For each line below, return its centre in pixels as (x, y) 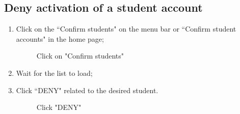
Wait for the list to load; (54, 73)
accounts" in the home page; (60, 38)
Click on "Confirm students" (80, 56)
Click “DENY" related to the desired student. (87, 90)
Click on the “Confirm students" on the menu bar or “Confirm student (126, 29)
